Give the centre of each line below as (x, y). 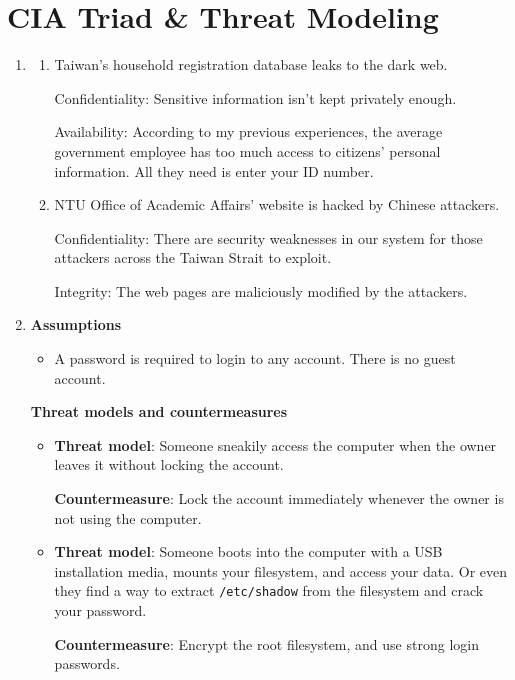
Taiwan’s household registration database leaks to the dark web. (251, 64)
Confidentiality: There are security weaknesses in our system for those (268, 237)
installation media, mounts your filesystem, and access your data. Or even (281, 570)
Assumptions (76, 324)
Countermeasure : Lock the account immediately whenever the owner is (279, 498)
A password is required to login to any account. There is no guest (255, 358)
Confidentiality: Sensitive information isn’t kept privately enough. (255, 97)
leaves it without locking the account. (169, 464)
